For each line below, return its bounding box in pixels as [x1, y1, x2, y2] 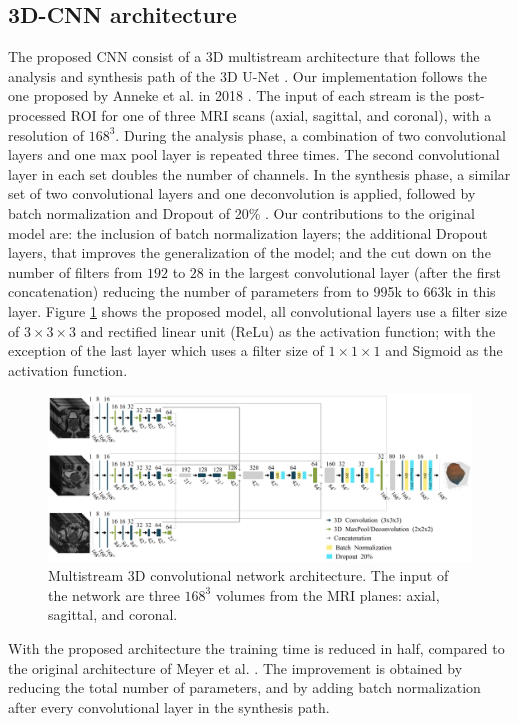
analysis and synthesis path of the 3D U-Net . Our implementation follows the [8, 65, 488, 86]
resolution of [8, 124, 84, 145]
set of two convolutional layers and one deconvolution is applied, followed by [8, 183, 476, 204]
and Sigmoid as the [385, 340, 503, 361]
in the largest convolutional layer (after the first [208, 261, 501, 282]
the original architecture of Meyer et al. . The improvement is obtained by [8, 657, 463, 678]
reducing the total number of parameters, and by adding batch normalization [8, 677, 481, 698]
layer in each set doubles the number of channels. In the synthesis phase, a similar [8, 163, 511, 184]
